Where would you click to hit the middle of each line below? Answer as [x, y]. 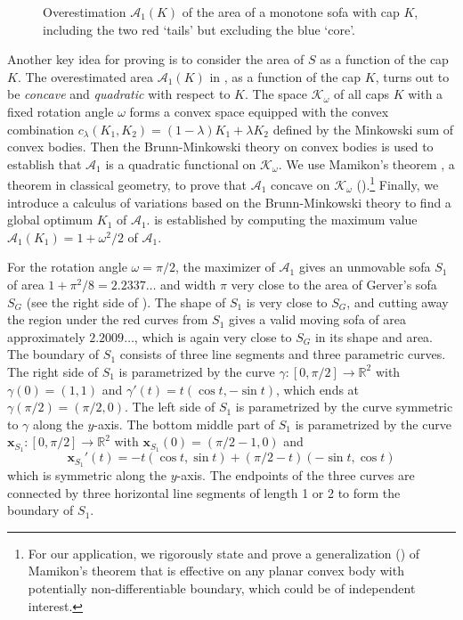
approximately [46, 336]
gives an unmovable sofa [365, 267]
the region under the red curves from [108, 319]
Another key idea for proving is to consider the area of [156, 59]
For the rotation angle [67, 267]
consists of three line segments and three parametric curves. [283, 354]
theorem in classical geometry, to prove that [127, 184]
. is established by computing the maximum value [282, 220]
